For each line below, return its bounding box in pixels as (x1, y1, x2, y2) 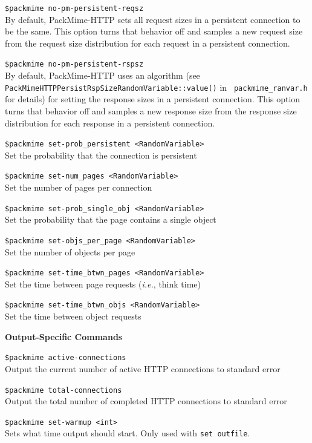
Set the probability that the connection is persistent (5, 148, 197, 161)
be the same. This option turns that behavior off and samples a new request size (5, 25, 303, 38)
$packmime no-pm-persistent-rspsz (5, 60, 144, 69)
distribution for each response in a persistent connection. (5, 116, 215, 129)
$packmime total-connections (5, 386, 122, 395)
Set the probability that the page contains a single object (5, 213, 216, 226)
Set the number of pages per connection (5, 181, 152, 194)
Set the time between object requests (5, 310, 141, 323)
